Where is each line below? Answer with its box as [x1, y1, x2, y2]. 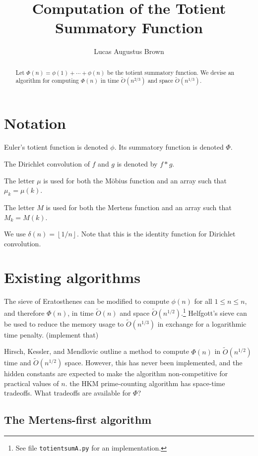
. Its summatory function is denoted [114, 142, 224, 152]
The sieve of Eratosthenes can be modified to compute [4, 296, 169, 306]
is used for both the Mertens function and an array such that [46, 202, 232, 212]
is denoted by [117, 158, 158, 169]
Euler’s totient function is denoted [4, 142, 108, 152]
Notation [4, 113, 66, 133]
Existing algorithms [4, 267, 140, 287]
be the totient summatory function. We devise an [107, 68, 235, 76]
